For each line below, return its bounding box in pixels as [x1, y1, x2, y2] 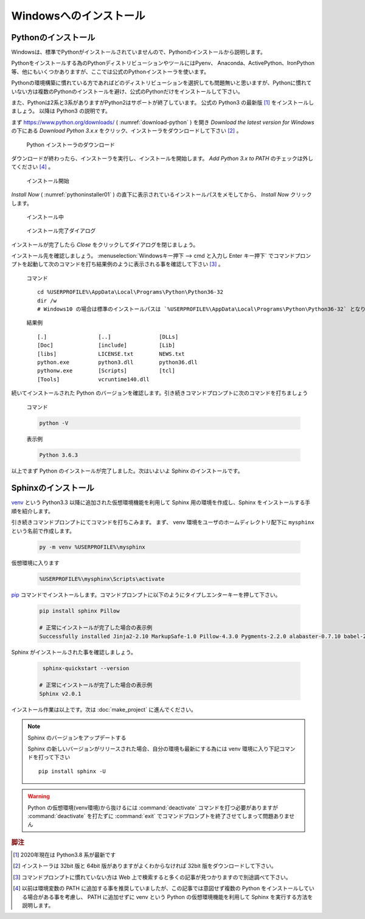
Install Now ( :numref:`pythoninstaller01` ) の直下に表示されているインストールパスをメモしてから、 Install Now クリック [11, 191, 312, 198]
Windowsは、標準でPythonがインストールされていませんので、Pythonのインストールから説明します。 [11, 49, 266, 56]
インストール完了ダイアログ [26, 227, 96, 234]
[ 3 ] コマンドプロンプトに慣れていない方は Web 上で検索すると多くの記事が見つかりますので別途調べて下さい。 [13, 873, 291, 881]
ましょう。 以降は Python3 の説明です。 [11, 107, 111, 115]
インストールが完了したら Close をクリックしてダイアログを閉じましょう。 [11, 241, 199, 248]
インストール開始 [26, 177, 69, 184]
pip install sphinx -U [38, 768, 106, 775]
